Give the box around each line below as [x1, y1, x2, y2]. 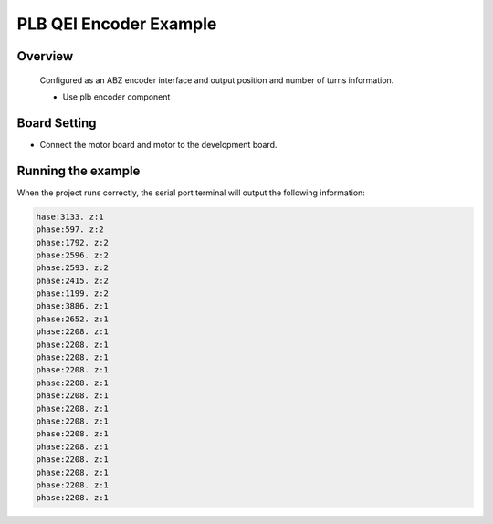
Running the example [16, 162, 141, 178]
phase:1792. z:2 [36, 237, 110, 247]
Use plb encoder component [62, 91, 171, 102]
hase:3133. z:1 [36, 211, 104, 222]
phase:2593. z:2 [36, 263, 110, 273]
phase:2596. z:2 [36, 249, 110, 260]
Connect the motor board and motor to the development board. [39, 139, 278, 150]
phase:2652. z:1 [36, 313, 110, 324]
